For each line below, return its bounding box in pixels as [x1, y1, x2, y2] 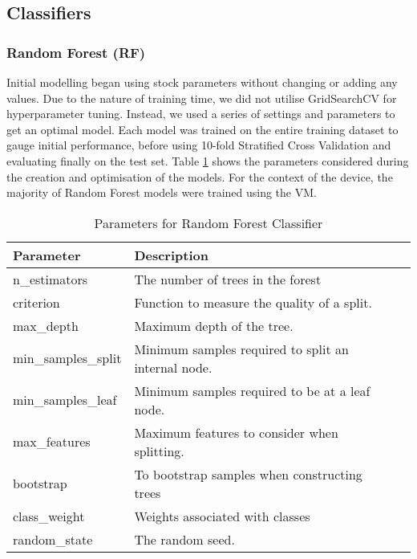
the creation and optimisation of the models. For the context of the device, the [6, 168, 393, 185]
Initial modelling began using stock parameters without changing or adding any [6, 74, 398, 90]
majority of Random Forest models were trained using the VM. [6, 184, 317, 201]
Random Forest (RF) [6, 42, 146, 62]
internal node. [134, 357, 213, 377]
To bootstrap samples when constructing [134, 464, 362, 484]
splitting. [134, 441, 184, 460]
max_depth [13, 316, 79, 335]
